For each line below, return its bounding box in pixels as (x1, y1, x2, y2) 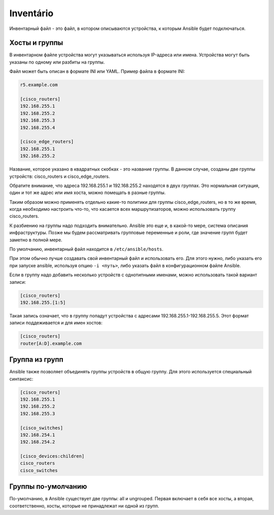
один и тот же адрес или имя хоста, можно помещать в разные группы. (9, 189, 166, 196)
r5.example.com (20, 82, 58, 88)
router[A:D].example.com (20, 340, 82, 346)
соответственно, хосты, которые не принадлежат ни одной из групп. (9, 503, 159, 509)
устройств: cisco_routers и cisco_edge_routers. (9, 173, 110, 179)
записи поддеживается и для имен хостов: (9, 320, 102, 326)
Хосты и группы (9, 39, 63, 47)
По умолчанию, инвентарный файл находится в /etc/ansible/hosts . (9, 246, 163, 252)
